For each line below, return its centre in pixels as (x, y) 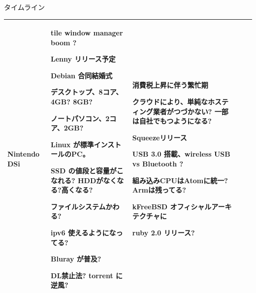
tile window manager (87, 33)
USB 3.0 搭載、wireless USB (181, 154)
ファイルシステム (78, 206)
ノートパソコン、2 (80, 118)
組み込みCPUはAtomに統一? (180, 180)
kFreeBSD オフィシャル (172, 206)
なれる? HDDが (77, 180)
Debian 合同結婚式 (82, 75)
